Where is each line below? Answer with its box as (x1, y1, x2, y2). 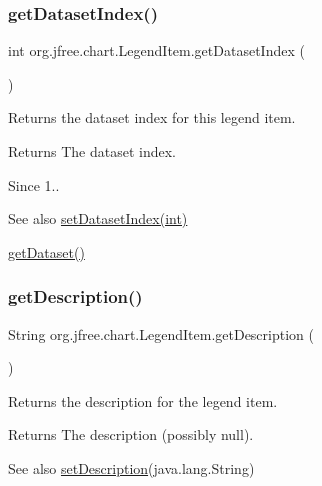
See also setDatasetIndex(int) (8, 208, 188, 229)
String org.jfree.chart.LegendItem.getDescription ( (8, 323, 314, 344)
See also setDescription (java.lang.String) (8, 457, 255, 478)
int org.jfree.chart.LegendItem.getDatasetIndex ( (8, 40, 305, 61)
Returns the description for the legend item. (8, 390, 278, 411)
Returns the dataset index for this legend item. (8, 107, 296, 128)
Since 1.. (8, 174, 60, 195)
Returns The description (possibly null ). (8, 424, 254, 445)
